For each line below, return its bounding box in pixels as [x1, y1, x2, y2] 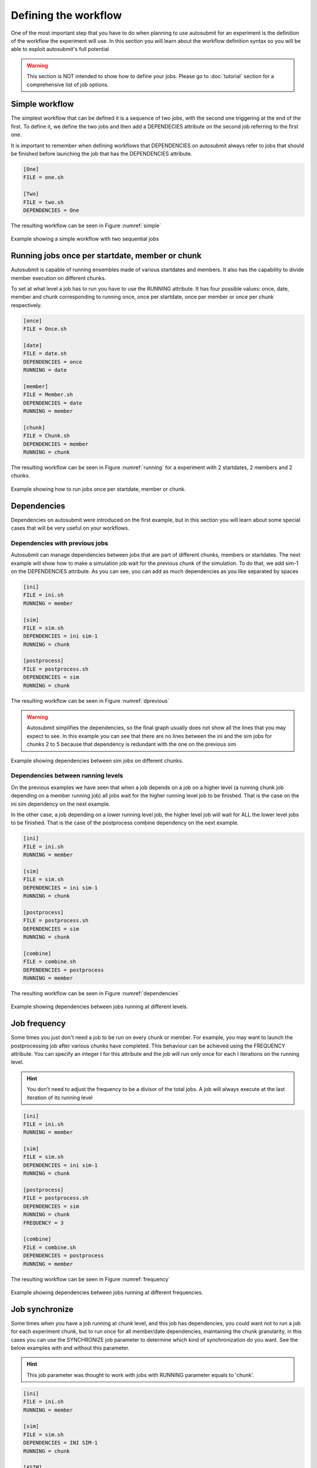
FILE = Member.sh [23, 391, 73, 398]
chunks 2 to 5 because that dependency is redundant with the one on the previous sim [26, 740, 237, 748]
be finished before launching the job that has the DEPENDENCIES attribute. [11, 150, 193, 157]
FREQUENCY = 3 [23, 1219, 64, 1226]
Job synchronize [11, 1304, 74, 1314]
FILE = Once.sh [23, 326, 67, 332]
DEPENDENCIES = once [23, 358, 82, 365]
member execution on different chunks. [11, 274, 106, 281]
